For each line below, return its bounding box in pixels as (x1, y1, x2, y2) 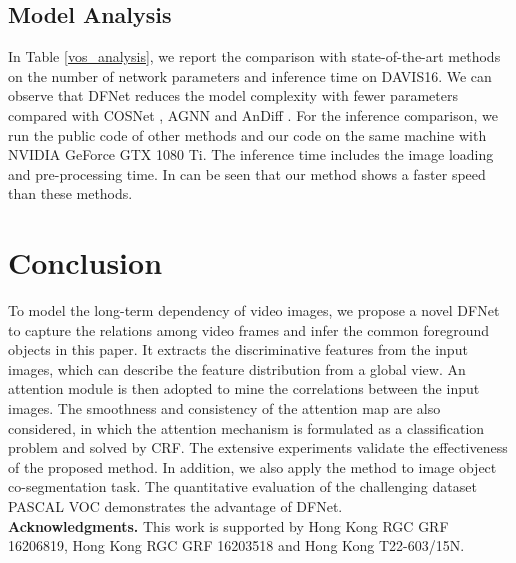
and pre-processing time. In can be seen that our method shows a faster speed (8, 163, 486, 184)
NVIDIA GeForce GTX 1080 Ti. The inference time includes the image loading (8, 144, 494, 165)
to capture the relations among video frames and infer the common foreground (8, 319, 490, 340)
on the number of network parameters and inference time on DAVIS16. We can (8, 65, 492, 86)
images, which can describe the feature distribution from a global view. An (8, 358, 466, 379)
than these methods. (8, 183, 133, 204)
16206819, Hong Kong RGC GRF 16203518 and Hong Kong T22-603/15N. (8, 535, 465, 556)
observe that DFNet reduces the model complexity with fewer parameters (8, 85, 458, 106)
